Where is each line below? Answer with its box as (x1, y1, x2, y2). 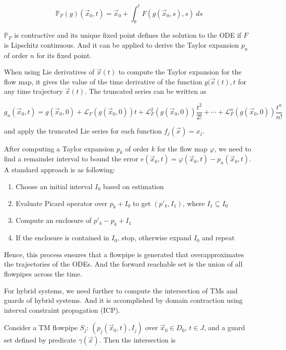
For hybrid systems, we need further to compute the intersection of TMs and (4, 285, 238, 295)
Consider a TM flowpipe (4, 322, 78, 333)
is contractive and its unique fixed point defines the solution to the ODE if (14, 30, 241, 40)
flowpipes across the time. (4, 268, 82, 279)
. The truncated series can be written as (84, 86, 207, 96)
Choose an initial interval (15, 181, 93, 192)
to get (133, 198, 151, 208)
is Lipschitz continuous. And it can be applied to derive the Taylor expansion (4, 39, 239, 50)
